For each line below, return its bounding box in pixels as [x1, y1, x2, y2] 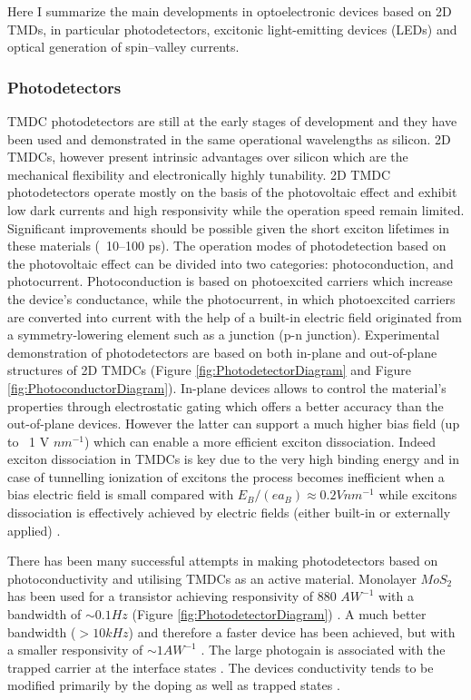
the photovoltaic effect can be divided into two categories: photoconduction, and [7, 253, 454, 272]
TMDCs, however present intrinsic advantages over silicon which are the [7, 147, 408, 166]
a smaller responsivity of [7, 640, 143, 659]
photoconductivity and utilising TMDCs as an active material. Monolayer [7, 568, 417, 587]
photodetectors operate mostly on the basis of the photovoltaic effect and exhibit [7, 182, 457, 202]
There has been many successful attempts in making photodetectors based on [7, 551, 438, 570]
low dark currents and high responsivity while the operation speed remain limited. [7, 200, 465, 219]
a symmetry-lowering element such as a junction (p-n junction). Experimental [7, 325, 440, 344]
